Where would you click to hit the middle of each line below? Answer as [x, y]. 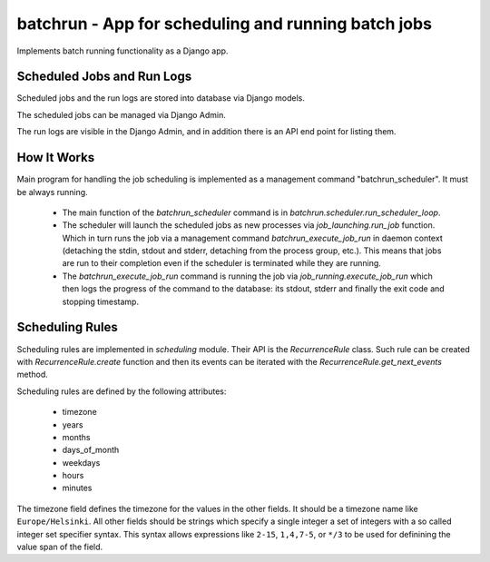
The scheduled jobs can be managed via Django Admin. [122, 114]
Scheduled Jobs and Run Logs [104, 77]
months [76, 437]
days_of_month [91, 450]
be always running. [52, 192]
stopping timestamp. [101, 301]
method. [33, 375]
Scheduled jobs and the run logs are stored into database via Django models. [161, 98]
